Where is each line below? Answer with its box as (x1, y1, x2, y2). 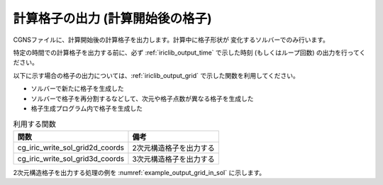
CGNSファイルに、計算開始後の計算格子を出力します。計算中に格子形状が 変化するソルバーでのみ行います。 (13, 35, 330, 44)
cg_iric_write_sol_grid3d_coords (17, 153, 124, 163)
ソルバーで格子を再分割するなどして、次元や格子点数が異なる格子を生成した (30, 94, 255, 103)
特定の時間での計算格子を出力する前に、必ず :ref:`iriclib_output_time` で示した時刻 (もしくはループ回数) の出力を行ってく (13, 48, 366, 57)
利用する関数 (13, 119, 57, 129)
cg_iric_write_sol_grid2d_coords (17, 142, 124, 152)
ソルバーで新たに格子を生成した (30, 84, 124, 93)
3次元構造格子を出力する (132, 154, 216, 164)
